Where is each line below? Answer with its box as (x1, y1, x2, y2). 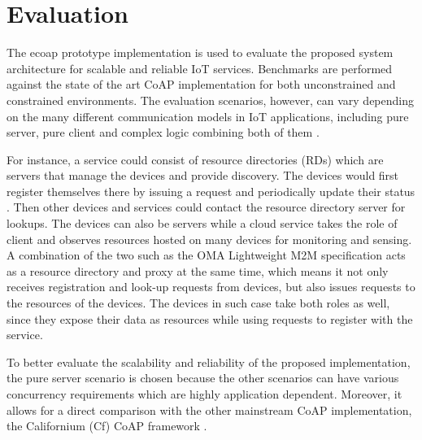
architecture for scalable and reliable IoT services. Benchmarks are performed (7, 59, 393, 76)
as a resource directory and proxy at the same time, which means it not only (7, 262, 389, 279)
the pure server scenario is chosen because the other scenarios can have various (7, 369, 399, 386)
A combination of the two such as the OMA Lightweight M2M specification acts (7, 246, 406, 264)
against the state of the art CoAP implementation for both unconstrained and (7, 76, 396, 93)
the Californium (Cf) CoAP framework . (7, 417, 207, 434)
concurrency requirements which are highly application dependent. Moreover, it (7, 386, 402, 402)
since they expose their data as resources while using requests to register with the (7, 310, 413, 327)
